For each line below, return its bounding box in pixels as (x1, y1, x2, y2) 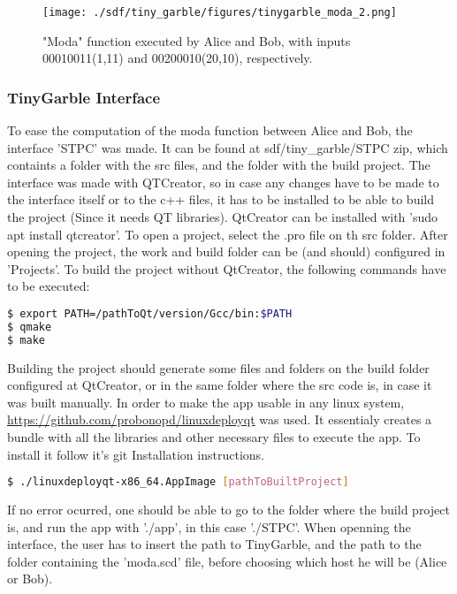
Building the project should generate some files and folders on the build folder (7, 358, 430, 377)
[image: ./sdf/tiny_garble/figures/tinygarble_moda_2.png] (42, 6, 397, 19)
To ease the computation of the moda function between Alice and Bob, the (7, 121, 413, 140)
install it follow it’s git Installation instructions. (7, 445, 264, 463)
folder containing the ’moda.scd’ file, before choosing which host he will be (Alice (7, 552, 447, 570)
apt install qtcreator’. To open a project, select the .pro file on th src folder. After (7, 225, 448, 243)
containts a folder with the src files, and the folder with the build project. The (7, 156, 430, 174)
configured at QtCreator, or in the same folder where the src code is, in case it (7, 376, 432, 394)
